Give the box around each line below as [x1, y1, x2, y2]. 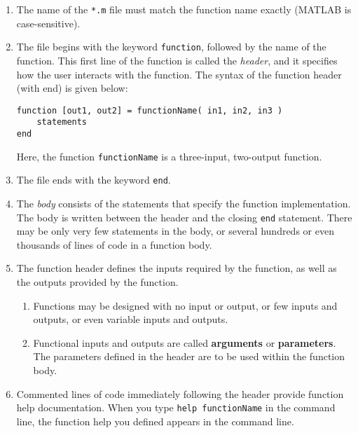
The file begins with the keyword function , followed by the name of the [16, 39, 326, 54]
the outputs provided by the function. [16, 275, 179, 289]
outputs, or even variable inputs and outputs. [33, 312, 228, 327]
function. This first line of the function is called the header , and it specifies [16, 53, 338, 67]
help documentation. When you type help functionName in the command [16, 400, 336, 415]
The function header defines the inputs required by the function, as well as [16, 261, 337, 275]
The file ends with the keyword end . [16, 172, 171, 187]
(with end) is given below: [16, 81, 128, 95]
